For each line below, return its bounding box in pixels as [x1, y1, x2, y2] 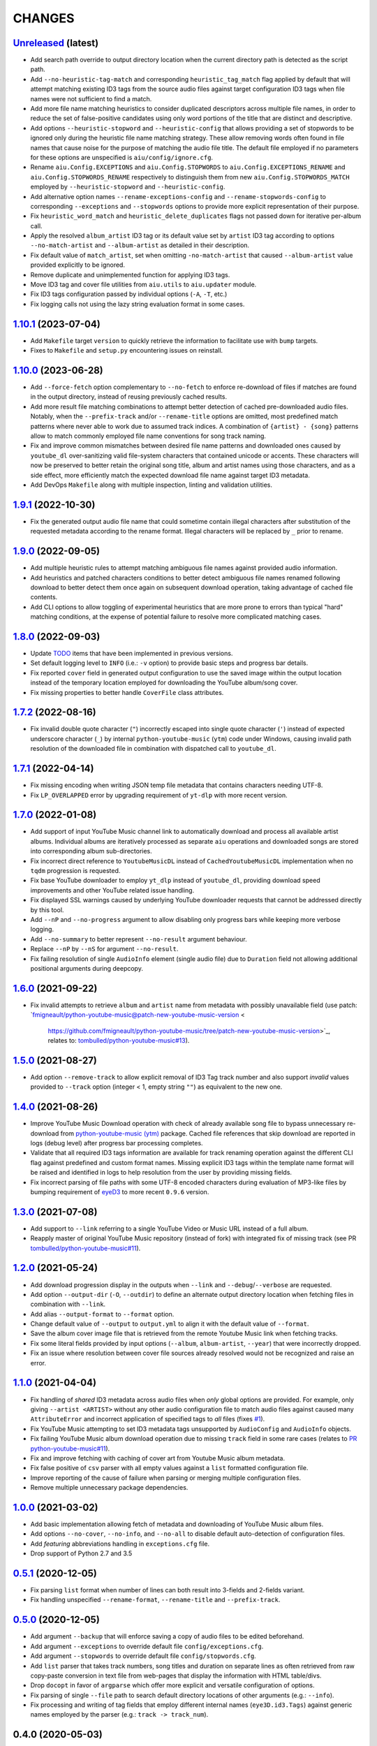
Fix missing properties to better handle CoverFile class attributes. [30, 688, 224, 696]
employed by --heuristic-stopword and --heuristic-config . [30, 182, 226, 191]
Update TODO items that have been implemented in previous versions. [30, 650, 233, 657]
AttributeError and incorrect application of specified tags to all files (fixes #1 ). [30, 1415, 265, 1423]
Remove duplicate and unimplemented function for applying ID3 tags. [30, 270, 230, 279]
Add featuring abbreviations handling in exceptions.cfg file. [30, 1539, 210, 1548]
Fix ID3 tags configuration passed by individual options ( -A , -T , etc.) [30, 290, 228, 298]
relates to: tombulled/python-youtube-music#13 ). [47, 1036, 190, 1044]
